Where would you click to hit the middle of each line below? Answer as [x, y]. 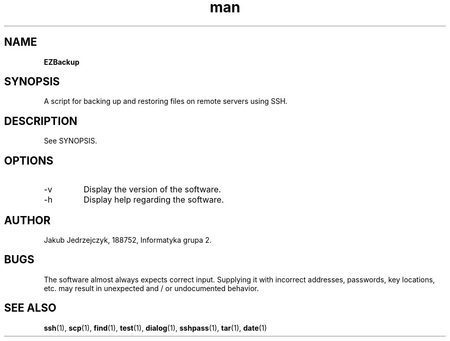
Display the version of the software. [152, 190]
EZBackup [62, 62]
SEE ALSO [30, 308]
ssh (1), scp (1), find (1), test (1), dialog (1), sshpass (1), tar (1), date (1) [155, 328]
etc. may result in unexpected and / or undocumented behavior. [151, 288]
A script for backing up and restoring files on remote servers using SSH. [166, 101]
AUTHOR [27, 220]
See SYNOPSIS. [71, 141]
